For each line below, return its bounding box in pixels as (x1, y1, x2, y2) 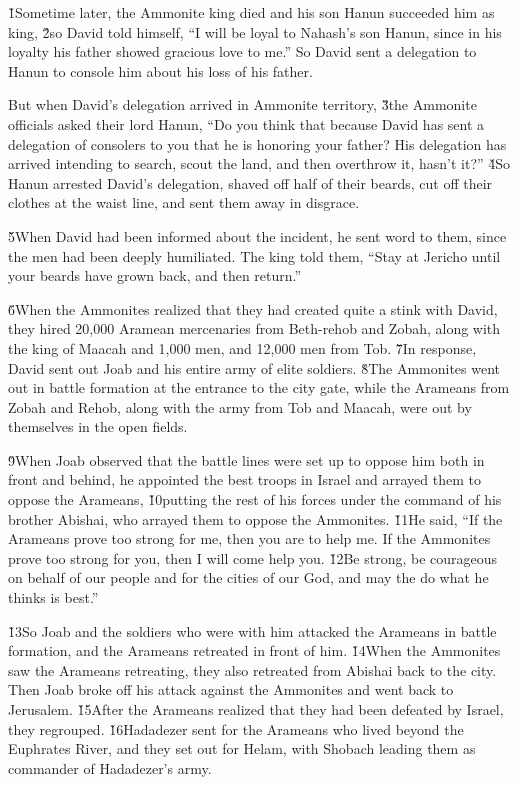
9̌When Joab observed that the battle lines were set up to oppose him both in (8, 449, 485, 470)
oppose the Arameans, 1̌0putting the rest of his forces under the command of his (8, 489, 502, 510)
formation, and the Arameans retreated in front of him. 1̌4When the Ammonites (8, 640, 501, 661)
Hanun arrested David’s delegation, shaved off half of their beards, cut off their (8, 172, 493, 193)
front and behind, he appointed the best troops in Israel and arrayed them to (8, 469, 481, 490)
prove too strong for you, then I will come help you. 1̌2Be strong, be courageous (8, 547, 498, 568)
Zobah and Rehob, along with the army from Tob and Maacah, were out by (8, 396, 472, 417)
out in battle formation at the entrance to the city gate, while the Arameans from (8, 377, 510, 398)
